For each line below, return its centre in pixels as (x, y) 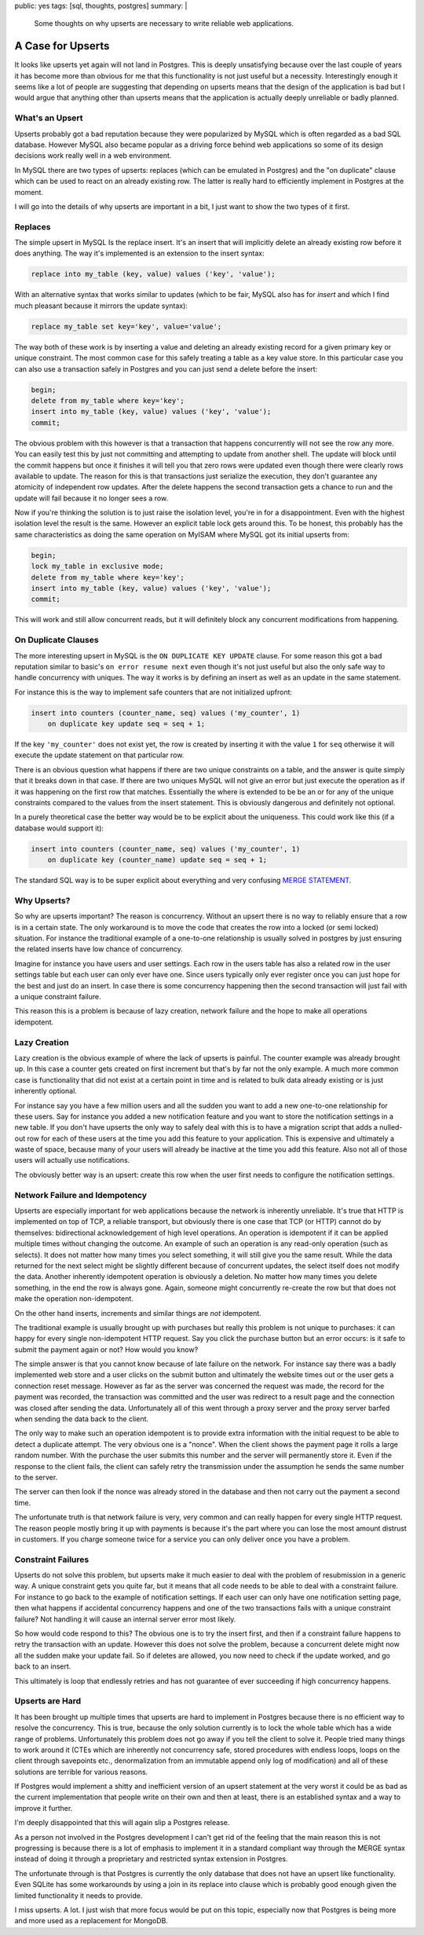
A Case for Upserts (62, 46)
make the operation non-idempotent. (74, 1299)
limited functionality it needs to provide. (79, 1895)
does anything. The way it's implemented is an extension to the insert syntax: (139, 253)
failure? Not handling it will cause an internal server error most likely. (125, 1619)
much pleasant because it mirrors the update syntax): (101, 306)
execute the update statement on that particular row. (99, 755)
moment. (29, 192)
